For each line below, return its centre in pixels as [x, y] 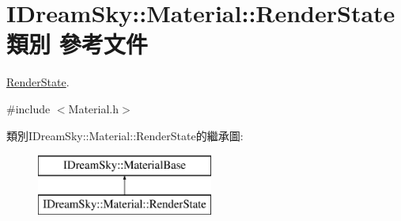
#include [28, 108]
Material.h [94, 108]
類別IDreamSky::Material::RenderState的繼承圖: [125, 135]
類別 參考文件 [77, 44]
